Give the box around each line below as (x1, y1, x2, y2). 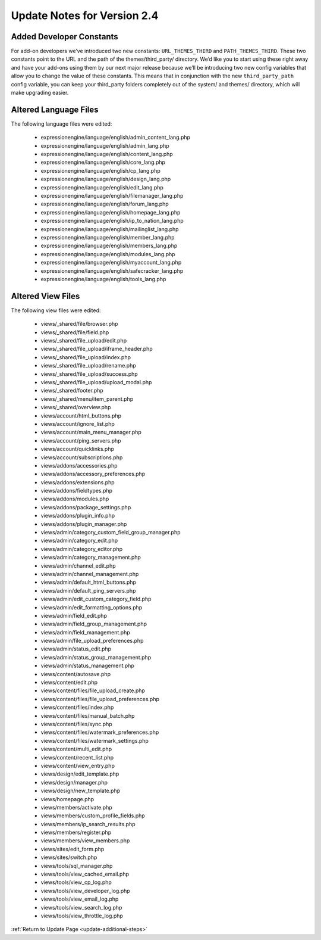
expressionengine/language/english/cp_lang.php (40, 167, 160, 174)
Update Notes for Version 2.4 (11, 9, 159, 22)
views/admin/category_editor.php (40, 545, 123, 552)
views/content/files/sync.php (40, 721, 112, 727)
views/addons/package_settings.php (40, 503, 131, 511)
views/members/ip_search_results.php (40, 820, 136, 827)
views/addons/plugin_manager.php (40, 520, 127, 527)
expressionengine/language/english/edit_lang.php (40, 183, 163, 191)
